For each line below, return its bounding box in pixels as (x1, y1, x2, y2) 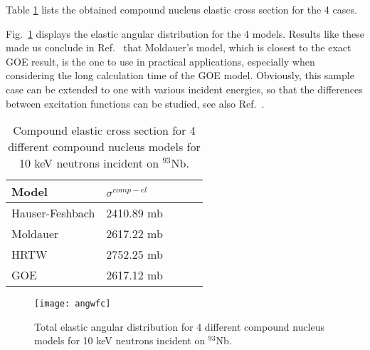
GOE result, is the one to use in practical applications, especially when (6, 53, 315, 68)
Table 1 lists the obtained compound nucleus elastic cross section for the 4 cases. (6, 2, 357, 16)
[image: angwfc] (34, 299, 111, 309)
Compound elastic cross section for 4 (13, 122, 196, 139)
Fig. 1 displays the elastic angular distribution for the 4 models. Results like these (6, 26, 364, 41)
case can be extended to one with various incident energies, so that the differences (6, 81, 363, 96)
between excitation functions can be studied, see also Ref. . (6, 96, 265, 110)
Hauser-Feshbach (11, 205, 95, 222)
